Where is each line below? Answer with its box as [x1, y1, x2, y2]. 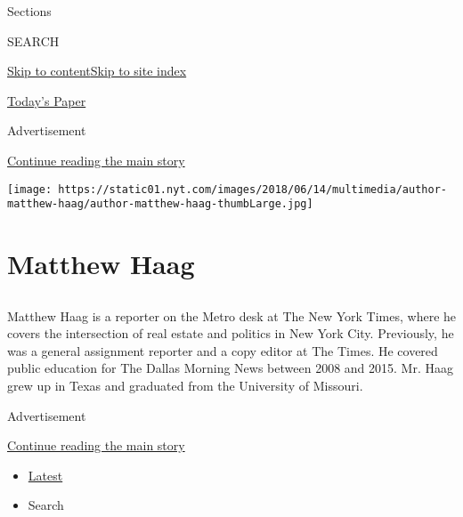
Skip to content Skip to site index [7, 61, 187, 80]
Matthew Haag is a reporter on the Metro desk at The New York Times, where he [7, 306, 457, 325]
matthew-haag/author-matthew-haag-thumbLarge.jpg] [7, 198, 313, 211]
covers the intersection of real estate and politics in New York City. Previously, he [7, 324, 454, 343]
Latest [28, 465, 63, 484]
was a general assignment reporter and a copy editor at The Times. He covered [7, 341, 438, 359]
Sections [7, 2, 52, 20]
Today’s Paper [7, 91, 86, 109]
